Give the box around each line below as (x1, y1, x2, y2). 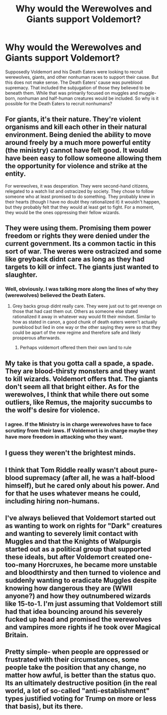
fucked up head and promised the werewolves (5, 615, 152, 624)
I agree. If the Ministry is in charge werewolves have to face (5, 421, 152, 428)
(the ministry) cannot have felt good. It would (5, 146, 149, 155)
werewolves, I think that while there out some (5, 390, 150, 399)
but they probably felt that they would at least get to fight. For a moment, (5, 204, 155, 210)
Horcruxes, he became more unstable (37, 560, 158, 569)
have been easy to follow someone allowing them (5, 154, 162, 163)
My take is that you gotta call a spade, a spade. (5, 359, 154, 367)
